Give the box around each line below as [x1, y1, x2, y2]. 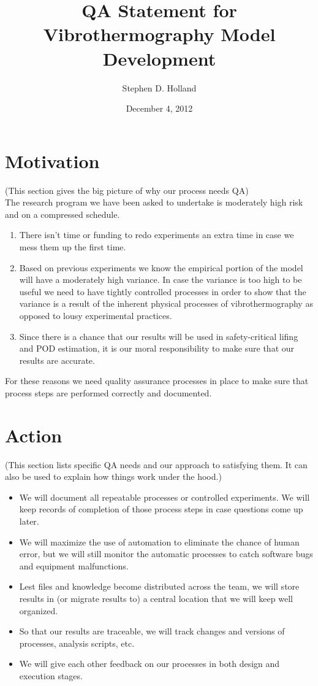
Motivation [5, 148, 100, 173]
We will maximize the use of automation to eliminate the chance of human [19, 535, 300, 548]
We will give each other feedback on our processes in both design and [19, 657, 280, 670]
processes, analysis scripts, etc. [19, 636, 135, 649]
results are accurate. [19, 353, 95, 366]
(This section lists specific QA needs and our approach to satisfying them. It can [5, 458, 308, 471]
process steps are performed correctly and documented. [5, 386, 212, 399]
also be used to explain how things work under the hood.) [5, 470, 222, 483]
